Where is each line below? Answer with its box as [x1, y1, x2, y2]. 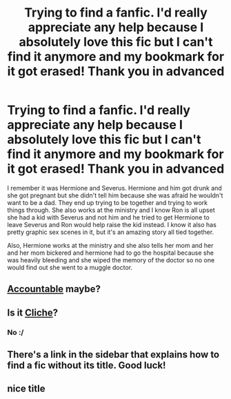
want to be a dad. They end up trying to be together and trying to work [7, 198, 208, 206]
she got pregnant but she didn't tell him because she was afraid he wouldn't [7, 191, 223, 199]
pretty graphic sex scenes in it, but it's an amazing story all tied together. [7, 228, 214, 236]
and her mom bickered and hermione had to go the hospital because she [7, 249, 214, 257]
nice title [7, 383, 46, 395]
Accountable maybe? [7, 283, 101, 295]
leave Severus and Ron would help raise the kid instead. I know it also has [7, 220, 217, 228]
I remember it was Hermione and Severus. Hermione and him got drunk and [7, 184, 222, 192]
